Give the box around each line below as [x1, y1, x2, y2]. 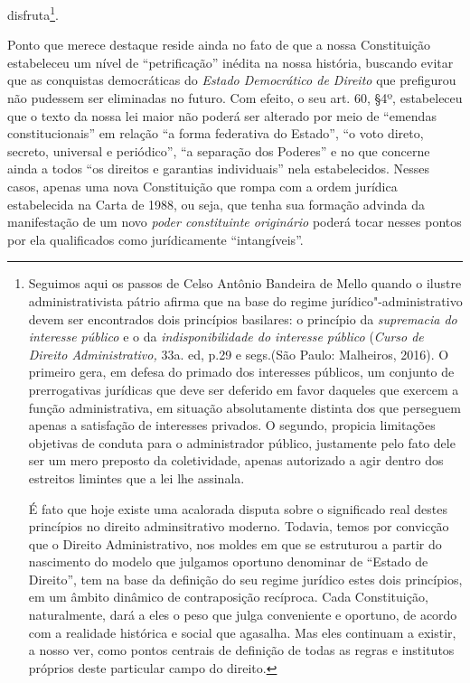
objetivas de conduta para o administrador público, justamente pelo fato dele [28, 433, 456, 452]
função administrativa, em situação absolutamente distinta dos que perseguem [28, 398, 461, 416]
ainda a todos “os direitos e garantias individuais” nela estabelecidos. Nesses [7, 159, 430, 178]
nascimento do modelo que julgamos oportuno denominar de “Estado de [28, 552, 428, 571]
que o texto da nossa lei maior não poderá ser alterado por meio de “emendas [7, 106, 437, 125]
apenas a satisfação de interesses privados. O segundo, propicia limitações [28, 416, 436, 435]
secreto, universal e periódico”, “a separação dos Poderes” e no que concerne [7, 141, 430, 160]
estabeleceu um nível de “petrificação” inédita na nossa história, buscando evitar [7, 52, 454, 71]
